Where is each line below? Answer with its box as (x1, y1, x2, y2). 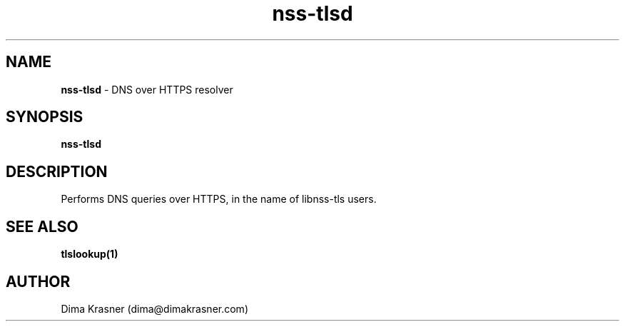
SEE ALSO (6, 217, 78, 236)
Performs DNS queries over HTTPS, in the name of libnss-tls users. (61, 193, 377, 206)
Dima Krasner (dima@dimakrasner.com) (61, 302, 248, 315)
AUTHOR (6, 272, 71, 291)
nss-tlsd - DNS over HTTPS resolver (61, 83, 233, 96)
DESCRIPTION (6, 162, 108, 181)
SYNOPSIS (6, 108, 83, 126)
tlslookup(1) (61, 248, 118, 261)
